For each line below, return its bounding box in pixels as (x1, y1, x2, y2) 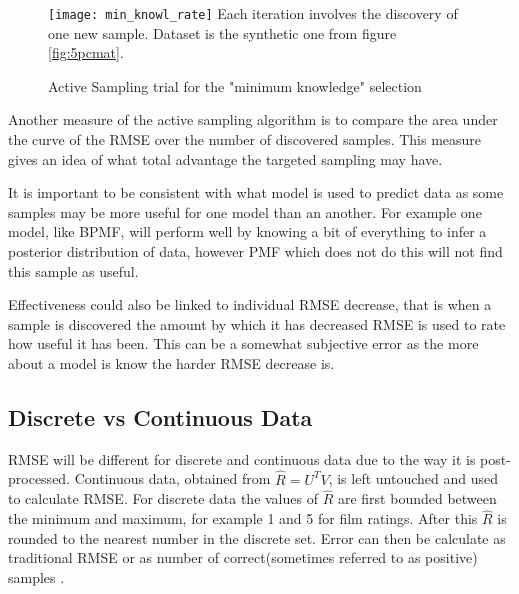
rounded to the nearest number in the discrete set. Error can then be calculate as (8, 527, 506, 548)
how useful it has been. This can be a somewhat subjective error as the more (8, 333, 479, 354)
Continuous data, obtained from (74, 468, 271, 489)
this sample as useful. (8, 260, 139, 281)
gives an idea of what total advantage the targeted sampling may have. (8, 148, 443, 169)
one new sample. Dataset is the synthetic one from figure (48, 22, 397, 43)
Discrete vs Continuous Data (8, 401, 313, 432)
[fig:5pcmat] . (48, 42, 124, 63)
